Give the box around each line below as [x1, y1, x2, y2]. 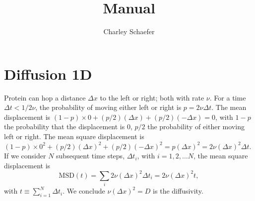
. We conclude [63, 186, 105, 196]
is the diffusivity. [153, 186, 203, 196]
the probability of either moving [147, 121, 245, 132]
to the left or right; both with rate [100, 92, 204, 102]
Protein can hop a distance [4, 92, 86, 102]
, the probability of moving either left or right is [35, 102, 182, 112]
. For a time [209, 92, 246, 102]
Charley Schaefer [103, 26, 155, 37]
